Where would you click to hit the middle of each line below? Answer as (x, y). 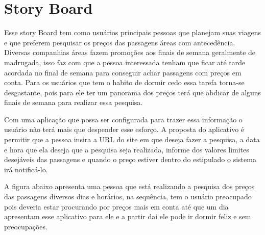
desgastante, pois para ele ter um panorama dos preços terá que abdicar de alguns (133, 92)
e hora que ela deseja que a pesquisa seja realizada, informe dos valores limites (127, 149)
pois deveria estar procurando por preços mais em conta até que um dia (116, 206)
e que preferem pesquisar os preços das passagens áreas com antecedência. (120, 42)
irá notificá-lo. (26, 169)
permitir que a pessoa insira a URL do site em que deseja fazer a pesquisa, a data (132, 139)
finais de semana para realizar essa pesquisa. (74, 102)
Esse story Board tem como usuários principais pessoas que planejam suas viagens (133, 32)
